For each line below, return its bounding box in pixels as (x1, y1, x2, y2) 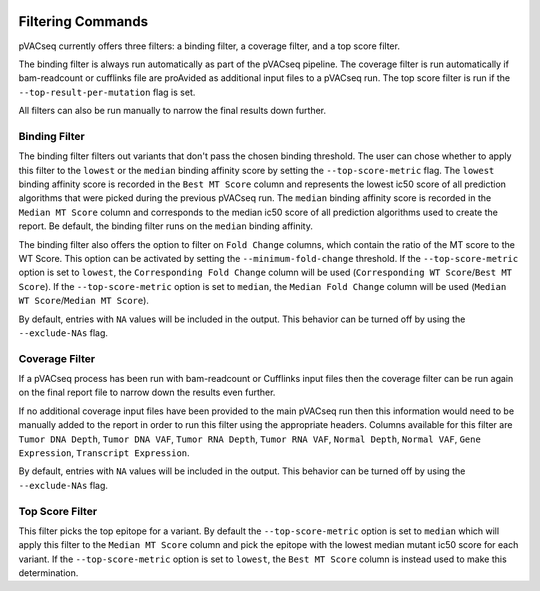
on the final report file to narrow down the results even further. (18, 386, 276, 399)
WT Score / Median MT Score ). (18, 295, 150, 307)
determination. (18, 567, 79, 579)
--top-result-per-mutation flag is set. (18, 86, 196, 98)
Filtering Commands (18, 13, 149, 30)
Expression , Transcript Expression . (18, 447, 190, 459)
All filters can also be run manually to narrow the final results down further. (18, 105, 327, 117)
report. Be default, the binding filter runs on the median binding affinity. (18, 220, 314, 232)
